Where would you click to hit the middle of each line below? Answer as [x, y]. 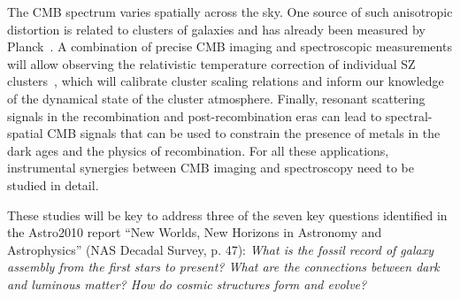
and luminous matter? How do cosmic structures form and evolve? [187, 284]
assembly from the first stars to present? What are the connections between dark [223, 267]
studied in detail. [53, 184]
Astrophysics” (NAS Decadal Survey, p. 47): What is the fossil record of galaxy [220, 249]
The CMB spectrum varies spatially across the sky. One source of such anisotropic [230, 11]
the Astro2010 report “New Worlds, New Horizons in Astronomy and [195, 232]
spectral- [409, 115]
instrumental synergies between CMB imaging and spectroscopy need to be [211, 168]
